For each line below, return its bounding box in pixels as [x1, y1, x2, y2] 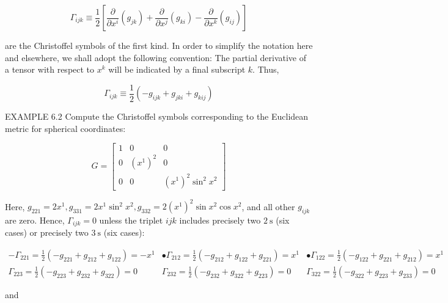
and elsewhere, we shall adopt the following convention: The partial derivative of [5, 51, 306, 64]
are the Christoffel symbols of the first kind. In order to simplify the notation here [5, 39, 313, 51]
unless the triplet [99, 213, 163, 226]
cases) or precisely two [5, 226, 89, 239]
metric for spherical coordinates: [5, 122, 126, 134]
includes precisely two [179, 213, 261, 226]
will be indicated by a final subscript [108, 63, 246, 76]
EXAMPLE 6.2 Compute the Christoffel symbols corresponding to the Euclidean [5, 110, 309, 123]
